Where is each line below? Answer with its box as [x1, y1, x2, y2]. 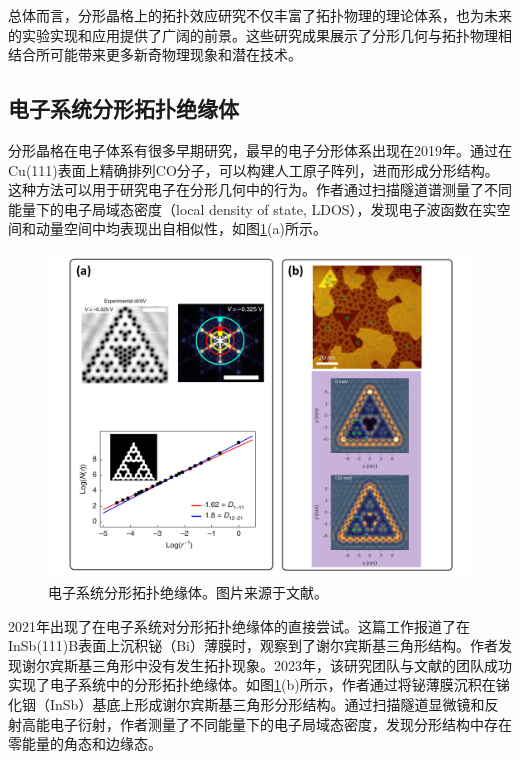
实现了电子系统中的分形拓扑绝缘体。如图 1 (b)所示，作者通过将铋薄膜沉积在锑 [8, 674, 510, 695]
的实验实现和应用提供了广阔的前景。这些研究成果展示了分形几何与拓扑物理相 [8, 24, 512, 45]
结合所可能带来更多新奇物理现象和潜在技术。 [8, 44, 302, 65]
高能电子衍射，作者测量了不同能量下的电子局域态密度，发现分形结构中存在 [21, 713, 512, 734]
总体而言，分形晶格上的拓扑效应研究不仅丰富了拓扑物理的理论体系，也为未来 [8, 5, 512, 25]
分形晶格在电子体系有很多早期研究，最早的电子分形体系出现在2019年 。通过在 [8, 139, 512, 160]
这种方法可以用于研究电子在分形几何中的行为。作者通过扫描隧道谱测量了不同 [8, 179, 512, 200]
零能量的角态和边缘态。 [8, 733, 162, 754]
